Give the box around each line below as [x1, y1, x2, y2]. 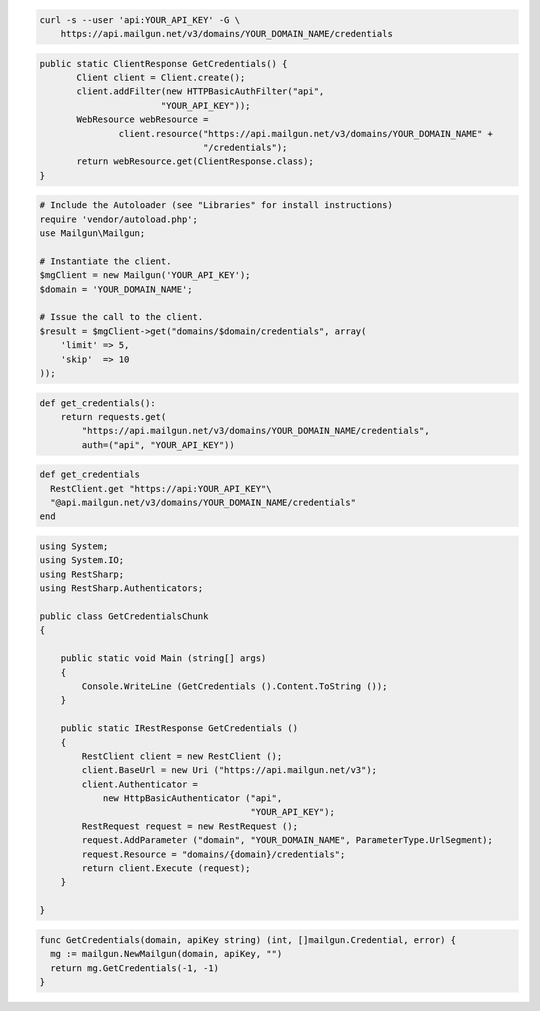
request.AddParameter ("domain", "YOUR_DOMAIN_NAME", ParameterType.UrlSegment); [81, 835, 494, 846]
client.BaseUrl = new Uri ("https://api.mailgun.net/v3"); [81, 765, 378, 776]
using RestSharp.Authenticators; [39, 583, 204, 594]
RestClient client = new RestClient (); [81, 750, 283, 762]
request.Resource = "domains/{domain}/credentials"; [81, 848, 346, 860]
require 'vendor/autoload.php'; [39, 213, 199, 225]
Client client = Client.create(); [76, 71, 246, 83]
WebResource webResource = [76, 114, 209, 125]
